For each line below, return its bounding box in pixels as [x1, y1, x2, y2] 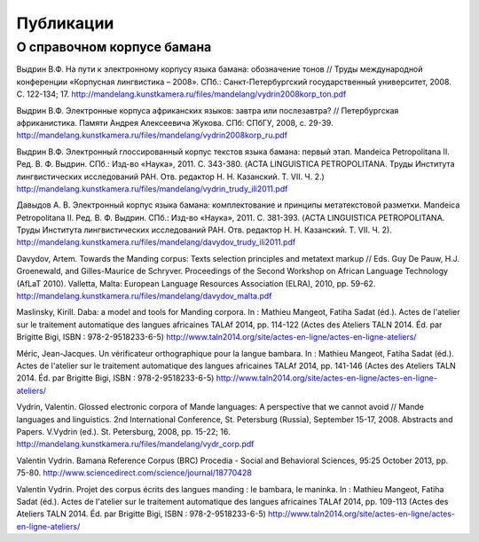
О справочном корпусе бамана [16, 39, 212, 55]
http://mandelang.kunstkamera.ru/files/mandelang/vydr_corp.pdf [16, 439, 255, 450]
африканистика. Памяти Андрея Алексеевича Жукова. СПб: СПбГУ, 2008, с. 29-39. [16, 117, 334, 128]
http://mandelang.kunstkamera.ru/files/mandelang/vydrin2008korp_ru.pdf [16, 130, 288, 141]
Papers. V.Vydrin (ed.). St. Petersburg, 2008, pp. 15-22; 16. [16, 426, 231, 436]
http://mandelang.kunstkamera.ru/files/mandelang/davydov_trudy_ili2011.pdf [16, 237, 296, 247]
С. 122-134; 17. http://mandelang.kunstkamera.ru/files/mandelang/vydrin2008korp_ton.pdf [16, 89, 347, 99]
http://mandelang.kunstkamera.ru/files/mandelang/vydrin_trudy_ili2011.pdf [16, 183, 288, 194]
